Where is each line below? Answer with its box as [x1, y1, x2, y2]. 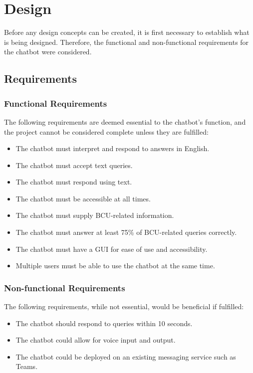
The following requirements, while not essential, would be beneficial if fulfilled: [4, 301, 244, 312]
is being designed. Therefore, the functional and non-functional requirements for [4, 36, 249, 47]
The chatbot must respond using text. [15, 177, 132, 187]
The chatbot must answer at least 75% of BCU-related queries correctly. [15, 227, 237, 237]
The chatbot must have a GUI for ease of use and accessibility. [15, 243, 208, 254]
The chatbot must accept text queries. [15, 160, 133, 170]
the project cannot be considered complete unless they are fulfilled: [4, 126, 209, 137]
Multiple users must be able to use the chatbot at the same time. [15, 260, 215, 271]
